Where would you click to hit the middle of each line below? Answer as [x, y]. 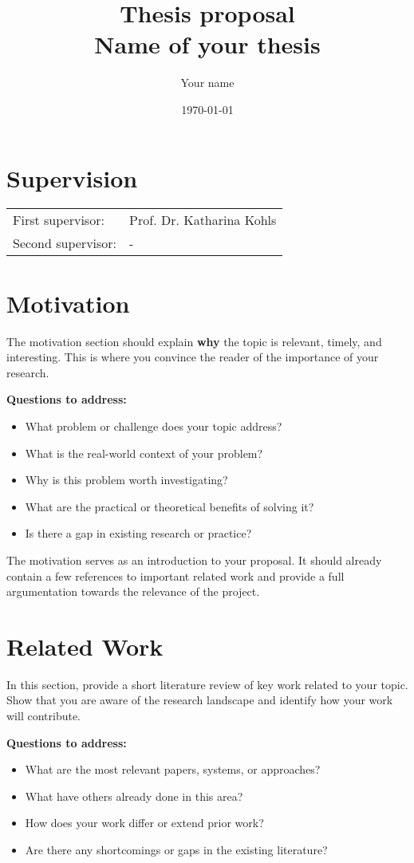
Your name [207, 83]
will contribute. [44, 715]
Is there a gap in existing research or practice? [138, 533]
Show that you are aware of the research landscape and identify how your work [200, 700]
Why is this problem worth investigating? [126, 480]
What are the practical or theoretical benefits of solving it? [170, 506]
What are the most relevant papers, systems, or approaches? [173, 769]
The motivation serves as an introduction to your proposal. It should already [194, 560]
